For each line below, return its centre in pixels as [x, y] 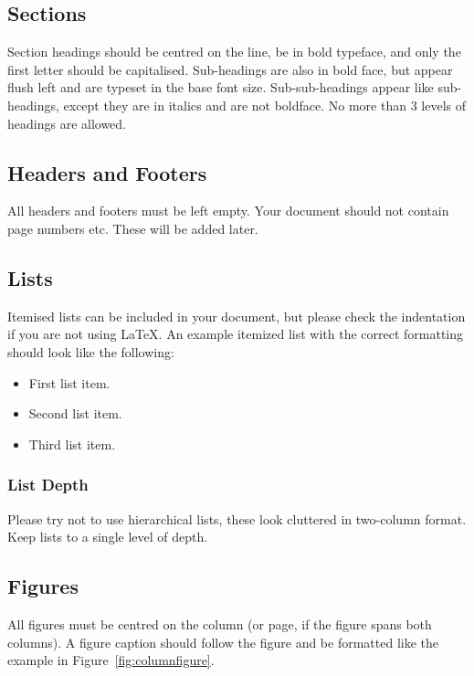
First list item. [69, 382]
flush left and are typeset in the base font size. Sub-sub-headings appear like [221, 87]
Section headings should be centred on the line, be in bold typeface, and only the [234, 52]
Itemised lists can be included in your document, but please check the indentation [237, 316]
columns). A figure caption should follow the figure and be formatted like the [223, 642]
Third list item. [72, 444]
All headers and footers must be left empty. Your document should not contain [228, 211]
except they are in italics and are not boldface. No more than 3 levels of [264, 105]
